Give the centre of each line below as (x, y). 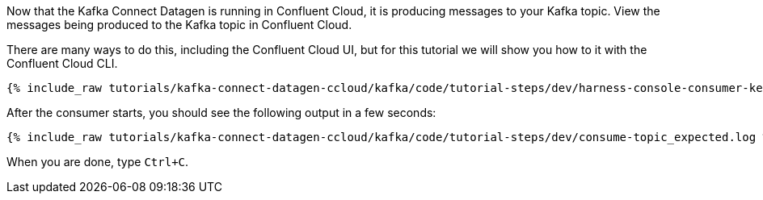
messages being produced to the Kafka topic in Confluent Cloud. (179, 25)
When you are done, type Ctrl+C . (98, 162)
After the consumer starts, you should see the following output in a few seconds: (221, 112)
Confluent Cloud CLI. (62, 63)
